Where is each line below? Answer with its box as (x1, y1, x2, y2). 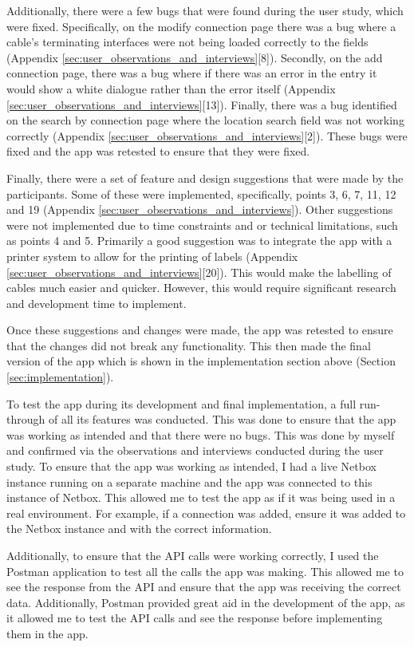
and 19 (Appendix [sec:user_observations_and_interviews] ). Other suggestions (6, 201, 393, 218)
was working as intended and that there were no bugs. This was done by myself (6, 426, 395, 443)
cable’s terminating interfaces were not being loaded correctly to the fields (6, 34, 369, 50)
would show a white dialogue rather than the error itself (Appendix (6, 80, 336, 97)
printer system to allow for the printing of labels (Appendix (6, 247, 298, 264)
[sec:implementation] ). (6, 369, 114, 385)
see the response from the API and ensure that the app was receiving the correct (6, 578, 401, 595)
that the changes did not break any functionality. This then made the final (6, 337, 371, 353)
